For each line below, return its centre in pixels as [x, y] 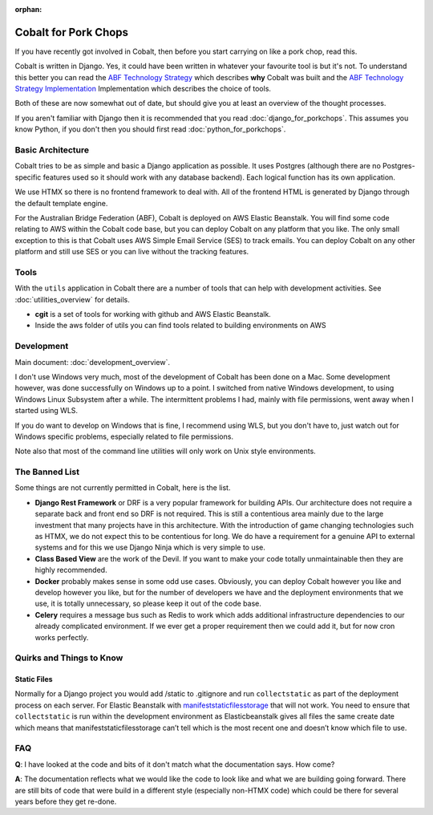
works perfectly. [62, 637]
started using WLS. [47, 411]
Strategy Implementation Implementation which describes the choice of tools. [143, 89]
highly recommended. [71, 570]
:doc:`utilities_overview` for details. [72, 299]
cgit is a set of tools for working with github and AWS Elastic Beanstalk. [153, 314]
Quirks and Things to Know [69, 658]
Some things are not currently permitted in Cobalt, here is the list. [123, 488]
